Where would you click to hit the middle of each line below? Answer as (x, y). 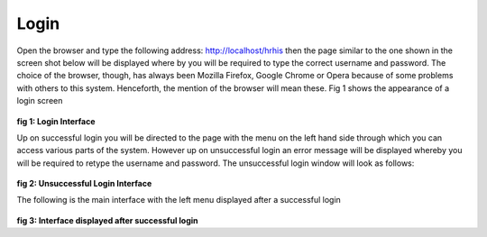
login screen (40, 101)
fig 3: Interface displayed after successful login (107, 220)
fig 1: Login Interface (56, 121)
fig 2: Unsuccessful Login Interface (84, 184)
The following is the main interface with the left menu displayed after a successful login (179, 200)
